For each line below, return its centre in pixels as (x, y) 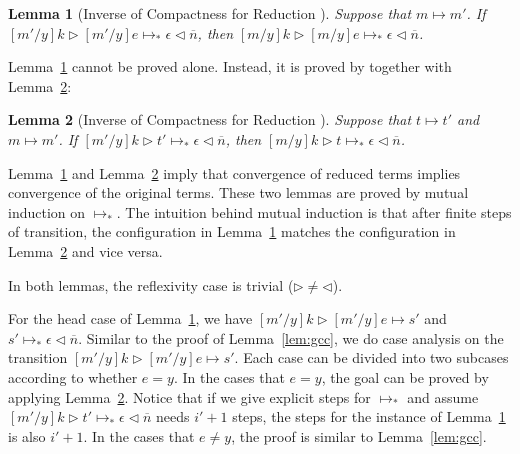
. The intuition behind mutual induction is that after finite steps (314, 211)
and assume (443, 396)
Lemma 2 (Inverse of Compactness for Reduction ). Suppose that (210, 119)
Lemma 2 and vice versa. (85, 250)
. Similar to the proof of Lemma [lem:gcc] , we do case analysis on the (291, 337)
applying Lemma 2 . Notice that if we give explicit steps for (189, 396)
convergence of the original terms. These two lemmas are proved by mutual (238, 192)
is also (27, 435)
